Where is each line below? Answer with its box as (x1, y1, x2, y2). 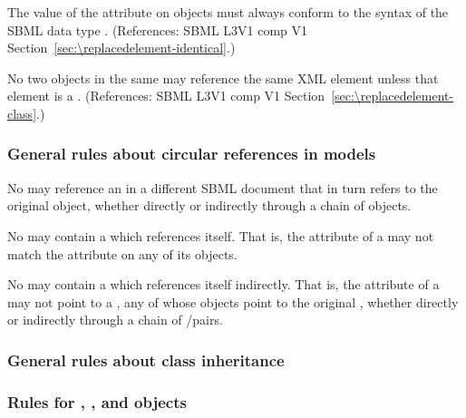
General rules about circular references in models (7, 142, 376, 165)
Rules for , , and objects (7, 390, 187, 413)
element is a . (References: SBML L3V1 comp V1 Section (7, 86, 325, 105)
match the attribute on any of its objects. (7, 244, 238, 263)
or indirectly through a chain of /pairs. (7, 310, 223, 329)
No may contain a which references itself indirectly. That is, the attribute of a (7, 275, 440, 294)
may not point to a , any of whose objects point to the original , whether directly (7, 292, 459, 311)
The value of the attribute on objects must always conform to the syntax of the (7, 3, 449, 21)
